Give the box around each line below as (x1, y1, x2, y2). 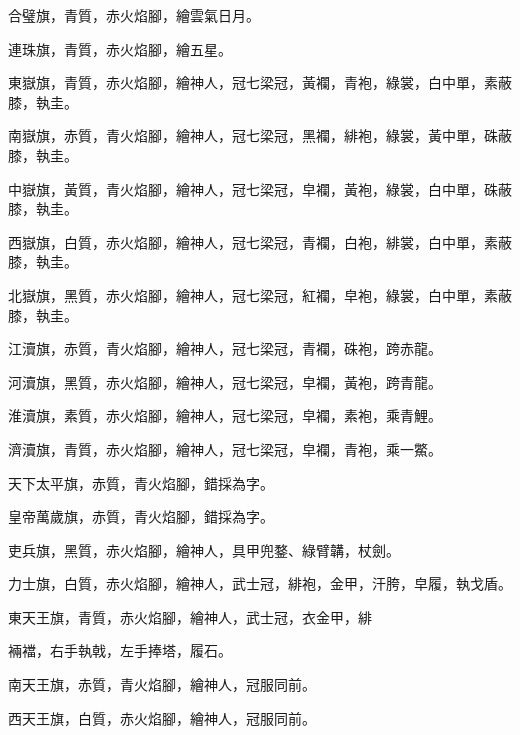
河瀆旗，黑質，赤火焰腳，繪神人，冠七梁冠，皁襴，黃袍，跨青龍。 (8, 371, 442, 392)
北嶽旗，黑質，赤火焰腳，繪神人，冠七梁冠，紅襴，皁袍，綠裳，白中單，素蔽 (8, 284, 512, 305)
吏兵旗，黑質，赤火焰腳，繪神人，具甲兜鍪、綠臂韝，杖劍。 (8, 539, 400, 560)
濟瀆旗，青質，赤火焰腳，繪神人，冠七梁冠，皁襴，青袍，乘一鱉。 (8, 438, 442, 459)
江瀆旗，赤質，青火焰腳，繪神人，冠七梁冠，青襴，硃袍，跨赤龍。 (8, 338, 442, 359)
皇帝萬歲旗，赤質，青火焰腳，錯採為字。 (8, 506, 274, 527)
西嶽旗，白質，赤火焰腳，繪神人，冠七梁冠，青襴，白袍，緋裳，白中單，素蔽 (8, 231, 512, 252)
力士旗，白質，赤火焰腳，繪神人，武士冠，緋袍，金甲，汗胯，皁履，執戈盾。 (8, 573, 512, 594)
